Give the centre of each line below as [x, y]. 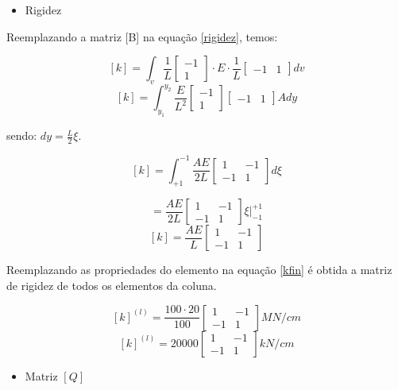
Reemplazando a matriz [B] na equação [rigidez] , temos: [142, 36]
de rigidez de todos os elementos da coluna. [112, 285]
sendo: [22, 135]
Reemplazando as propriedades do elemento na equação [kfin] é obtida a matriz [199, 270]
